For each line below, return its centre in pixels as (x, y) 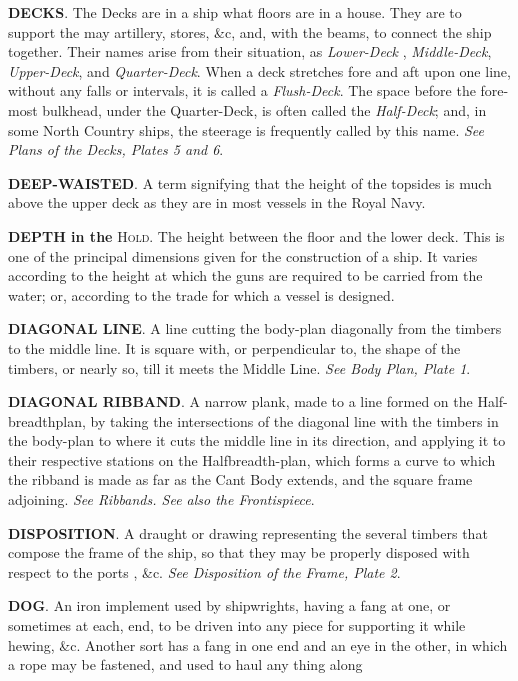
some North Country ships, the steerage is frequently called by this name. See (246, 129)
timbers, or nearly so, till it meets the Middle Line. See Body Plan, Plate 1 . (239, 367)
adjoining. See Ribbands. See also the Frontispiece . (161, 499)
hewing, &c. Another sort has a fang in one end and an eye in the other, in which (258, 644)
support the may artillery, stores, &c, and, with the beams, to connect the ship (250, 31)
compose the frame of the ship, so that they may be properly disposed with (239, 552)
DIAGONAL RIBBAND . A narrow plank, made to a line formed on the (240, 401)
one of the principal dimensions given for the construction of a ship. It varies (243, 255)
